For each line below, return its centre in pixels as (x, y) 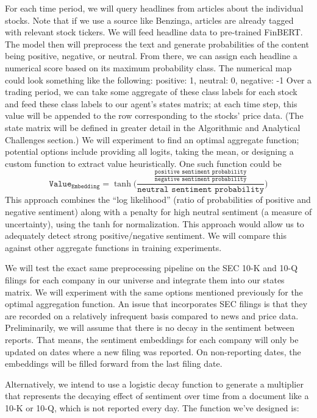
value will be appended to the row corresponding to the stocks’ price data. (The (154, 115)
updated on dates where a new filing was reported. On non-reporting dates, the (153, 351)
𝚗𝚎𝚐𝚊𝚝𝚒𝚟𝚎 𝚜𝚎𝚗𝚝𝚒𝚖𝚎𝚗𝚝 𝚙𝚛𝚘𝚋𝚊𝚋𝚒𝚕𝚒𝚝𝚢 (201, 179)
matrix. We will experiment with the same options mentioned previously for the (154, 292)
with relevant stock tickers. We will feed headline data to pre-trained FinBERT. (154, 32)
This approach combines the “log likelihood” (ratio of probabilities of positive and (158, 200)
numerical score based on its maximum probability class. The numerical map (148, 67)
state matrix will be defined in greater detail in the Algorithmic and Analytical (153, 127)
